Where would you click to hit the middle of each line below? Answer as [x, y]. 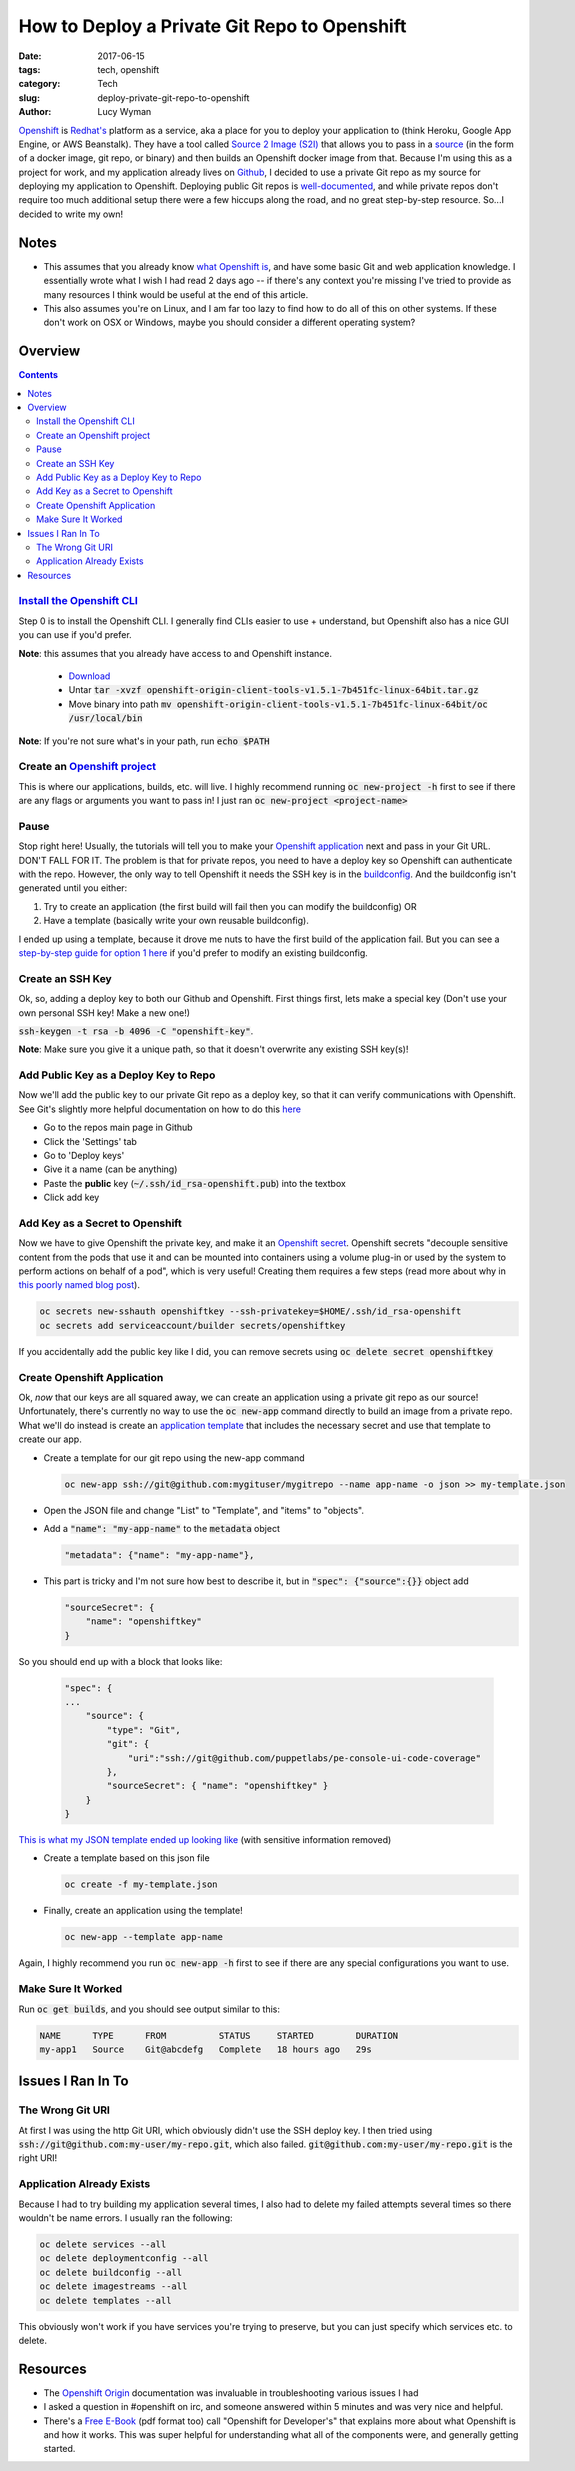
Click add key [71, 1197]
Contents [38, 375]
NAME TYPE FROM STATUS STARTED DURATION [219, 2035]
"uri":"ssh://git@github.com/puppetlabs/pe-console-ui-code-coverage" [304, 1758]
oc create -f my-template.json [141, 1884]
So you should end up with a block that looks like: [120, 1661]
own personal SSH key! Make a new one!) [104, 1012]
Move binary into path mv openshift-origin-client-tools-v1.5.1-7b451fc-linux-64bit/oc [278, 704]
